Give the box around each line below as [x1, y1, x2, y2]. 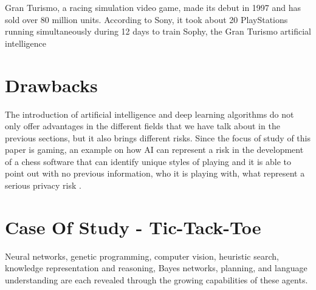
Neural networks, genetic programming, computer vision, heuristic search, [5, 249, 279, 262]
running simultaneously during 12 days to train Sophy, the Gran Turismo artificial [5, 25, 311, 38]
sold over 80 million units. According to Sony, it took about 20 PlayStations [5, 13, 288, 25]
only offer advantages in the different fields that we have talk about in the [5, 120, 280, 132]
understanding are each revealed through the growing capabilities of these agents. [5, 273, 308, 286]
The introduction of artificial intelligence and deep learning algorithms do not [5, 107, 294, 120]
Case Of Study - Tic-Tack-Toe [5, 214, 261, 239]
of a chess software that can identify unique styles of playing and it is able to [5, 155, 292, 167]
